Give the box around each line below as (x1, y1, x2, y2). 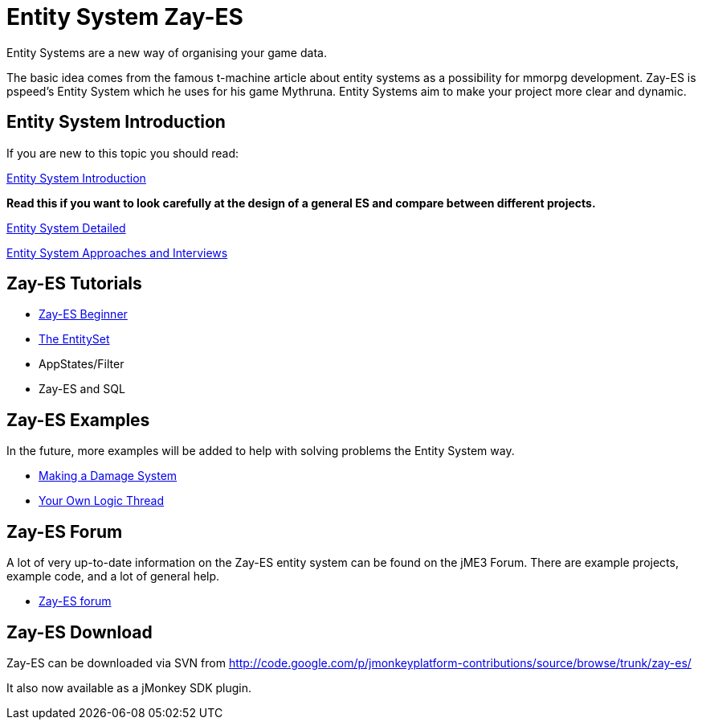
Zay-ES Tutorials (6, 273, 142, 294)
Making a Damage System (39, 469, 178, 483)
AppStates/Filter (39, 357, 124, 371)
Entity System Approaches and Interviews (6, 245, 228, 260)
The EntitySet (39, 332, 110, 347)
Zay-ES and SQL (39, 382, 125, 396)
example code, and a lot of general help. (6, 569, 220, 584)
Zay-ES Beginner (39, 307, 128, 322)
